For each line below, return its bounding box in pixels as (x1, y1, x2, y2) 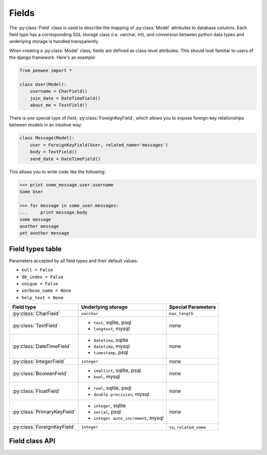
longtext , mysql (93, 325, 130, 332)
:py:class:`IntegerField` (12, 358, 66, 365)
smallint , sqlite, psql (93, 367, 141, 374)
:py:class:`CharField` (12, 310, 60, 317)
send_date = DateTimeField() (30, 156, 101, 162)
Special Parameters (169, 304, 216, 311)
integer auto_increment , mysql (93, 414, 164, 421)
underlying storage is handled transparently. (9, 39, 99, 45)
